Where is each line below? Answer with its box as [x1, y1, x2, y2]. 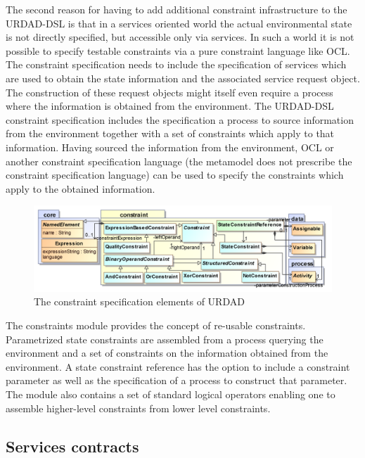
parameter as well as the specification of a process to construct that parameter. [6, 373, 347, 388]
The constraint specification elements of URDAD [34, 294, 245, 309]
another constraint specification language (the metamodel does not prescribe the [6, 153, 352, 168]
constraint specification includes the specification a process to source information [6, 112, 354, 127]
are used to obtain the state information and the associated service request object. [6, 70, 360, 85]
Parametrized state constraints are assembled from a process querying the [6, 331, 324, 346]
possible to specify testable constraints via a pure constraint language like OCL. [6, 43, 350, 58]
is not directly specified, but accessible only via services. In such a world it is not [6, 30, 354, 44]
